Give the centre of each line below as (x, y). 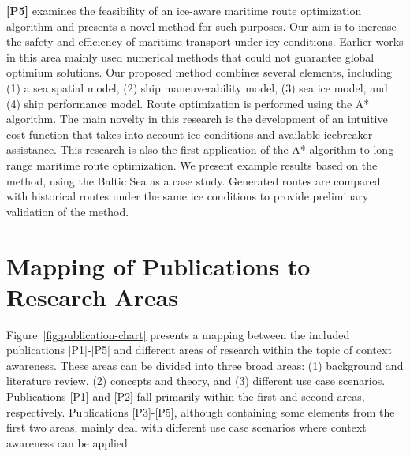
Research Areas (93, 296)
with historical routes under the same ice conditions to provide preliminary (188, 196)
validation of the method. (68, 211)
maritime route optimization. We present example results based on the (207, 164)
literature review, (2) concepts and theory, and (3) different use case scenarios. (196, 381)
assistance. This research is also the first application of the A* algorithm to (188, 150)
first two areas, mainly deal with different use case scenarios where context (186, 427)
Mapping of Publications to (158, 265)
